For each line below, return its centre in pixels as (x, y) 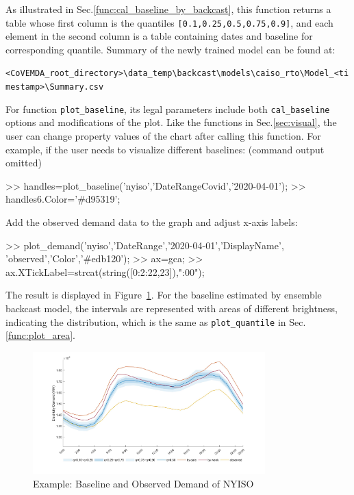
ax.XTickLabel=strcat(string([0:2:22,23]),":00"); (105, 271)
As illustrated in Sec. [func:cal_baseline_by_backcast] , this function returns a (168, 9)
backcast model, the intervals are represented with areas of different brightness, (172, 308)
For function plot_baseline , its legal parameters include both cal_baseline (168, 109)
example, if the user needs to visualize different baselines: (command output (165, 149)
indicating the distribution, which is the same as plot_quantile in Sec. (156, 321)
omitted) (24, 163)
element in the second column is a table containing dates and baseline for (159, 36)
